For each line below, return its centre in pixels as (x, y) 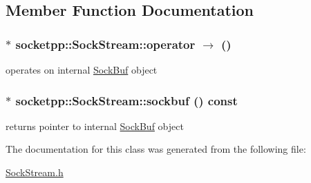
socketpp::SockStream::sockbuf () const (126, 100)
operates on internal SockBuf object (82, 69)
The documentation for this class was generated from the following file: (156, 149)
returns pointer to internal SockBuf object (95, 126)
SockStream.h (35, 172)
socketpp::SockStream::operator (105, 44)
